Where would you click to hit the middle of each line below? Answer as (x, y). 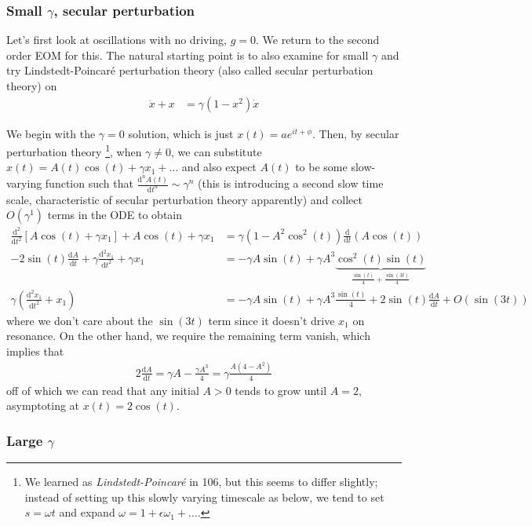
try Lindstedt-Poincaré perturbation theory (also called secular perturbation (190, 70)
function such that (89, 183)
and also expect (219, 167)
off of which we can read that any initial (103, 390)
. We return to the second (318, 40)
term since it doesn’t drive (271, 320)
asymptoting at (43, 405)
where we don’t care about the (80, 320)
